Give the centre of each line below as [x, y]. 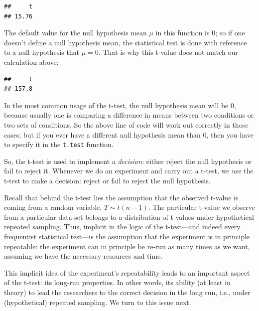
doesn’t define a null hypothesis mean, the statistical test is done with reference [126, 42]
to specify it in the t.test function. [59, 144]
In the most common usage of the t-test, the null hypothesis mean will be [116, 105]
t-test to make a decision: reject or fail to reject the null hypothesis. [107, 180]
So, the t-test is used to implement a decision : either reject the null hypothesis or [128, 161]
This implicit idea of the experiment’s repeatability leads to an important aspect [127, 272]
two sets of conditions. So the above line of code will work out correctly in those [126, 124]
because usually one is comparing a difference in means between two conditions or [129, 115]
